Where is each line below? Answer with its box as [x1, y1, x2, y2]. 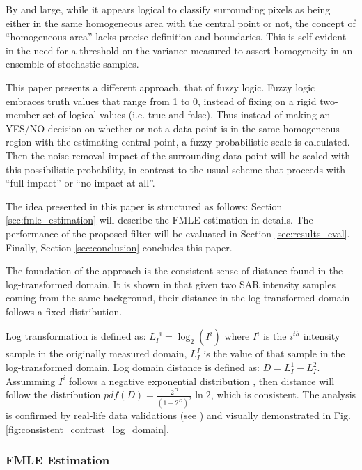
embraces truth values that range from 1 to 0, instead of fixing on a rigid [6, 93, 317, 108]
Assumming [6, 373, 56, 388]
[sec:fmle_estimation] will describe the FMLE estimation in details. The [6, 212, 313, 227]
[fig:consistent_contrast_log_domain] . [6, 421, 169, 436]
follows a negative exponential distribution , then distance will [68, 373, 335, 388]
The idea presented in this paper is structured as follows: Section [6, 198, 283, 213]
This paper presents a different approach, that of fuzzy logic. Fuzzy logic [6, 79, 315, 94]
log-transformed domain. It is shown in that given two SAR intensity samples [6, 276, 336, 291]
